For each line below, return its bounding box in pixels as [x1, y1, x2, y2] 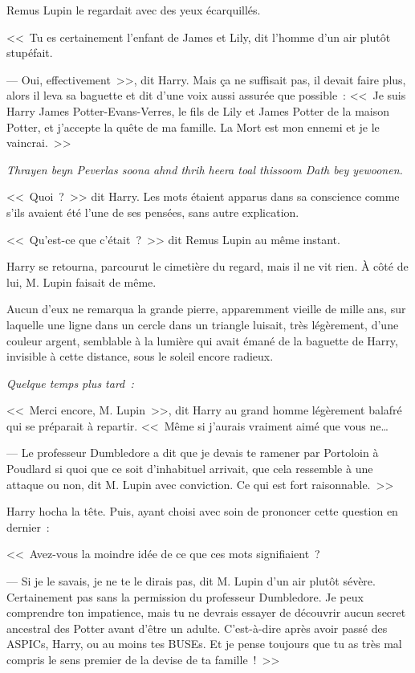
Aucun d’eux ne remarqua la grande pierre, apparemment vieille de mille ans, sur [6, 300, 406, 317]
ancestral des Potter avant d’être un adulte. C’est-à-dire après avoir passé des [6, 619, 388, 636]
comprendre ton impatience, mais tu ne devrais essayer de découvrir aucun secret [6, 604, 406, 621]
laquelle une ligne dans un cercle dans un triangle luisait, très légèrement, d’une [6, 316, 399, 332]
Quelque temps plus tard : [6, 374, 134, 391]
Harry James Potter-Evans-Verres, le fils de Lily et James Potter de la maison [6, 102, 390, 119]
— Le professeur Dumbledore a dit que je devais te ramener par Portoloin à [6, 444, 379, 461]
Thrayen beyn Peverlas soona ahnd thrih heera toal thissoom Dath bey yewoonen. [6, 161, 403, 177]
